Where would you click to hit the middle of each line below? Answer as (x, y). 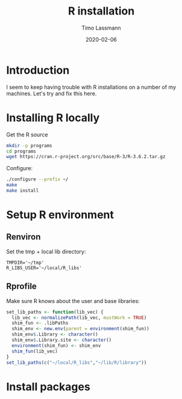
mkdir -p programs (29, 145)
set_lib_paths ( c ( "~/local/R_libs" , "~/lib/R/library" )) (77, 362)
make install (23, 191)
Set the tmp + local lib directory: (46, 251)
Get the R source (27, 135)
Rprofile (22, 286)
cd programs (21, 151)
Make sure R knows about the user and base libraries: (73, 301)
